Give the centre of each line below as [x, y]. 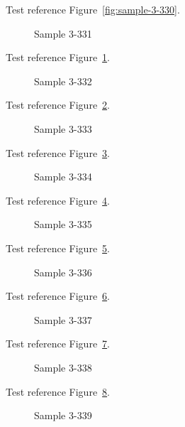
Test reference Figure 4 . [58, 200]
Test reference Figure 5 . [58, 248]
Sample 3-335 [63, 224]
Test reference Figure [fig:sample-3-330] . [93, 9]
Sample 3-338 [63, 367]
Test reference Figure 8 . [58, 391]
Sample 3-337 [63, 319]
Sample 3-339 [63, 415]
